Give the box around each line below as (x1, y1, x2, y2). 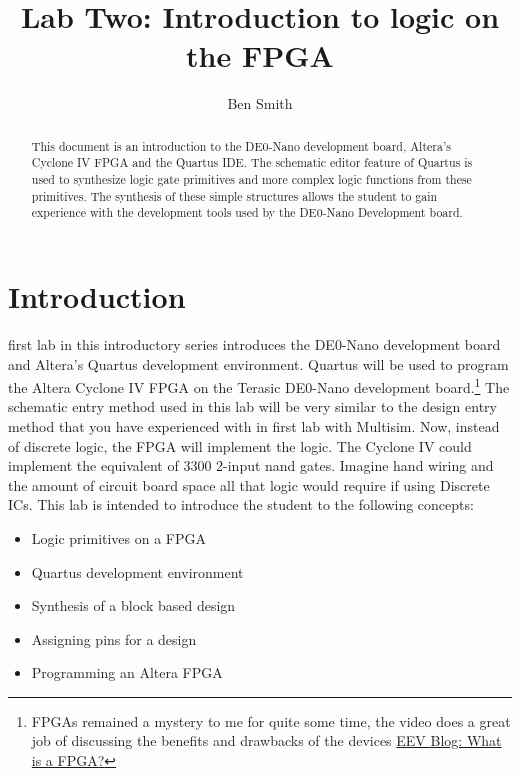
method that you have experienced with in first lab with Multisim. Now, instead (8, 415, 500, 436)
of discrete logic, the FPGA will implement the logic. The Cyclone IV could (8, 435, 472, 456)
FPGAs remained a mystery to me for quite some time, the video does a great (31, 710, 511, 731)
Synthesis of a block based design (31, 595, 236, 616)
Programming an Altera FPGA (31, 662, 223, 683)
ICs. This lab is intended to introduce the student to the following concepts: (8, 494, 474, 515)
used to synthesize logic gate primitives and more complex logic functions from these (31, 171, 472, 188)
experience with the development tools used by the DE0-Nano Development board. (31, 204, 463, 221)
